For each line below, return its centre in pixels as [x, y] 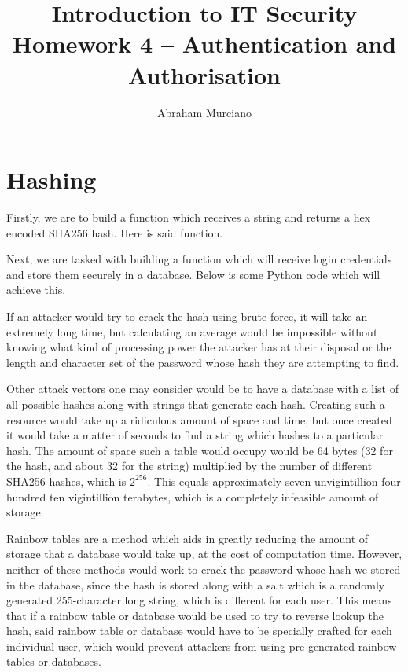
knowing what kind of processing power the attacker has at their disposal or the [199, 347]
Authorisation [204, 74]
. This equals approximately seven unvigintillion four [274, 481]
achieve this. [36, 290]
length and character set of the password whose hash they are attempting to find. [203, 362]
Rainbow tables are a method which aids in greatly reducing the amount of [187, 538]
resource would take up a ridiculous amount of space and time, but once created [199, 419]
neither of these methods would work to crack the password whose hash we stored [204, 569]
